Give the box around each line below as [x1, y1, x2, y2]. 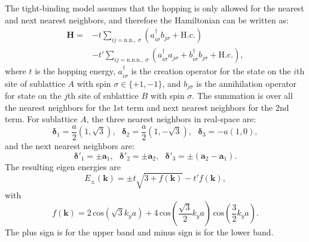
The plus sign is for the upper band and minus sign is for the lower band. [5, 226, 274, 238]
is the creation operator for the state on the [131, 65, 291, 77]
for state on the [5, 89, 62, 102]
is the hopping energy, [35, 65, 115, 77]
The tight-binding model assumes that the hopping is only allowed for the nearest [5, 2, 304, 14]
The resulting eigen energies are [5, 160, 121, 173]
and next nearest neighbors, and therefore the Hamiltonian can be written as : [5, 13, 289, 26]
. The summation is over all [192, 89, 293, 102]
